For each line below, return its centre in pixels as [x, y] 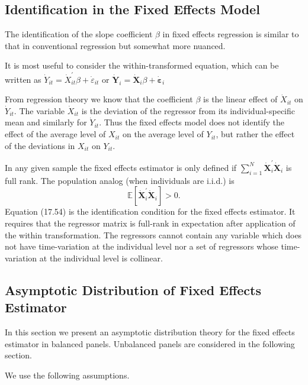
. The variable [39, 110]
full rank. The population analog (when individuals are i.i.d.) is [120, 180]
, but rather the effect [255, 134]
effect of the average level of [55, 134]
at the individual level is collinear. [101, 258]
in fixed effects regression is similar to [231, 34]
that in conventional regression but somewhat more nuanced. [115, 45]
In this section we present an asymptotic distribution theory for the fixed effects [150, 331]
